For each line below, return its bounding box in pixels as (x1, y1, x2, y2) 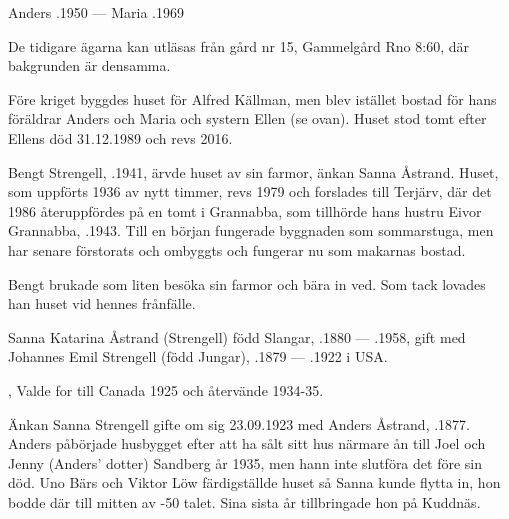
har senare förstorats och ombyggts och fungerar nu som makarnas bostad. (8, 239, 466, 260)
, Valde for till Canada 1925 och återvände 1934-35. (8, 379, 324, 400)
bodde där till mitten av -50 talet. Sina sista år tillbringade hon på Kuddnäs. (8, 491, 481, 512)
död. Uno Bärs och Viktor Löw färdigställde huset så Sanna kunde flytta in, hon (8, 472, 501, 493)
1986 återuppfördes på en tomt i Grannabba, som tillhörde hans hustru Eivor (8, 200, 482, 221)
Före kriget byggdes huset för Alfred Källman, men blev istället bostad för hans (8, 88, 497, 109)
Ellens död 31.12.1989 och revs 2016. (8, 127, 233, 148)
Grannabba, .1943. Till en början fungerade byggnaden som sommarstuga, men (8, 220, 494, 241)
